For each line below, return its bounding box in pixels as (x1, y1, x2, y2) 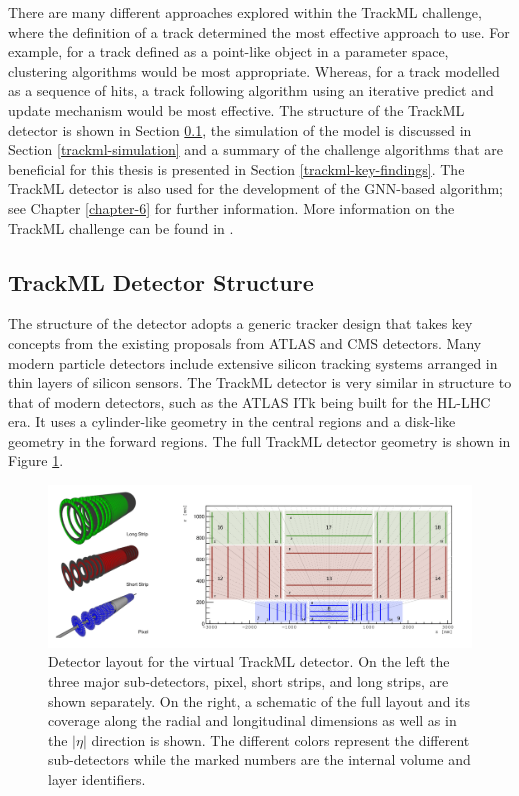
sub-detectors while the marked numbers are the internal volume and (48, 749, 471, 770)
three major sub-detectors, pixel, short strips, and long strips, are (48, 670, 449, 691)
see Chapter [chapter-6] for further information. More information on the (8, 197, 455, 218)
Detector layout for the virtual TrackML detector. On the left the (48, 651, 450, 672)
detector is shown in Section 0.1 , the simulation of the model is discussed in (8, 119, 472, 140)
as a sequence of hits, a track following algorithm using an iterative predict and (8, 80, 494, 101)
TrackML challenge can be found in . (8, 217, 234, 238)
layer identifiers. (48, 768, 146, 789)
